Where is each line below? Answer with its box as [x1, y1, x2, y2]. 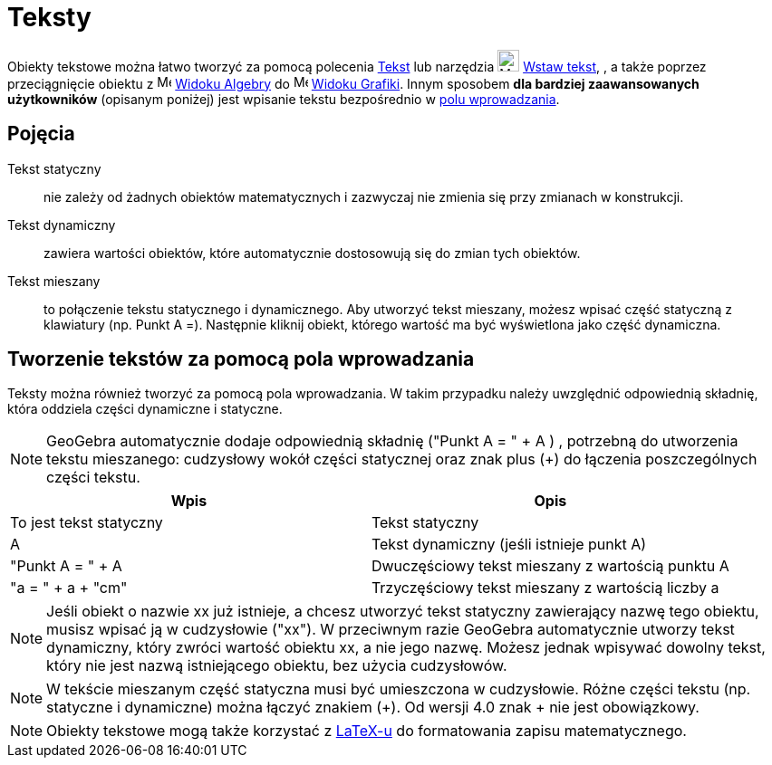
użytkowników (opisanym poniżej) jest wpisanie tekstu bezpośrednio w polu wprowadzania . [7, 91, 560, 107]
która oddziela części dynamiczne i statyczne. [7, 401, 283, 417]
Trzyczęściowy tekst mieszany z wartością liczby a [371, 579, 719, 598]
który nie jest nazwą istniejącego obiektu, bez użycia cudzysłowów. [46, 656, 507, 675]
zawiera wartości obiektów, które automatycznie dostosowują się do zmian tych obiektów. [43, 244, 581, 261]
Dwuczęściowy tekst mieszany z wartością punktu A [371, 557, 729, 576]
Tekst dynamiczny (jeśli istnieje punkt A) [371, 535, 647, 554]
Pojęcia [7, 122, 75, 146]
